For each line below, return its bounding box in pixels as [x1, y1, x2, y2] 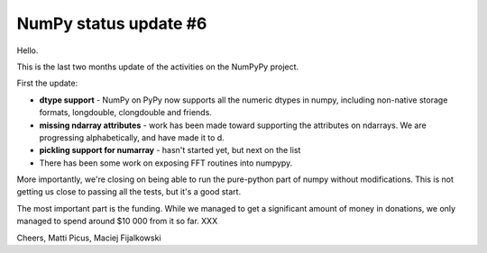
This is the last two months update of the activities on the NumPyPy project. [16, 61, 299, 72]
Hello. [16, 45, 39, 56]
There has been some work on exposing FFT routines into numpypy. [39, 158, 293, 168]
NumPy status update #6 [16, 14, 207, 33]
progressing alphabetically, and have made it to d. [39, 131, 225, 143]
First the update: [16, 77, 78, 89]
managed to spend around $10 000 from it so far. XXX [16, 216, 218, 227]
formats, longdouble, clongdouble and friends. [39, 107, 212, 118]
